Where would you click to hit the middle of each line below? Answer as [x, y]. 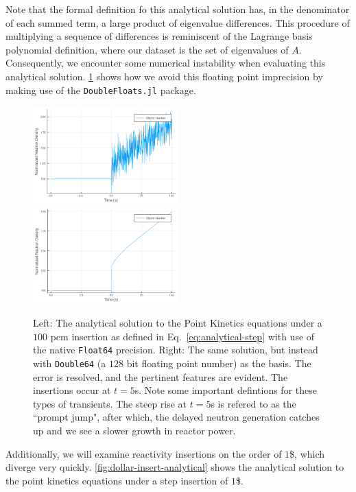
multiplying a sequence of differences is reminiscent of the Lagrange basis [159, 36]
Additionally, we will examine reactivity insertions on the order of [144, 453]
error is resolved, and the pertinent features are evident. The [161, 376]
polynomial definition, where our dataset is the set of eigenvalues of [147, 49]
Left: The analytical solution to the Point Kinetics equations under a [178, 323]
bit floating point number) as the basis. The [219, 363]
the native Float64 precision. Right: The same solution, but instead [176, 350]
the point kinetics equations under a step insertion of [117, 480]
